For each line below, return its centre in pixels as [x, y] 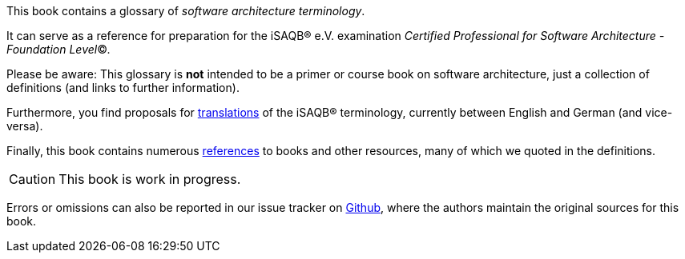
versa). [25, 126]
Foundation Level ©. [58, 49]
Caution [32, 179]
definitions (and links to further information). [123, 88]
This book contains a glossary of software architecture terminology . [186, 11]
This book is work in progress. [150, 179]
